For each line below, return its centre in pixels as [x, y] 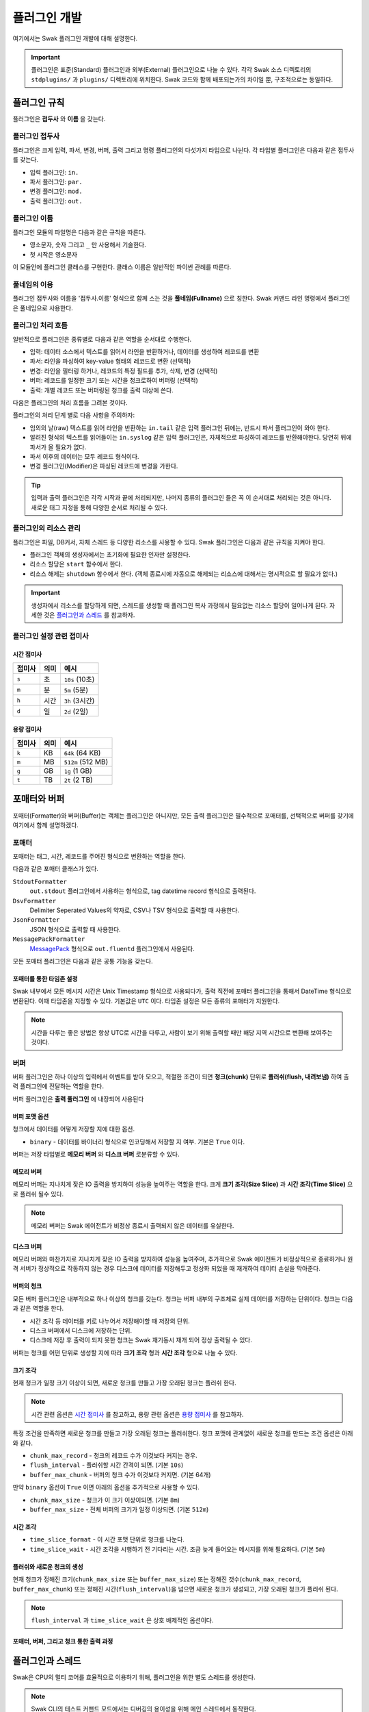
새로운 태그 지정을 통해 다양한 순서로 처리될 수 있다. [99, 507]
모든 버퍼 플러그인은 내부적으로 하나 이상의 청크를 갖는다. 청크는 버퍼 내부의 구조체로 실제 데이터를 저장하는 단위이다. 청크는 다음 [183, 1298]
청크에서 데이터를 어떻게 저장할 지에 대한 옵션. [74, 1129]
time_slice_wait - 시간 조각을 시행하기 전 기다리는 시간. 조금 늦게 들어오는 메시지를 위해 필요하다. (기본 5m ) [177, 1549]
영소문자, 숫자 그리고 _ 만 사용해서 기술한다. [88, 245]
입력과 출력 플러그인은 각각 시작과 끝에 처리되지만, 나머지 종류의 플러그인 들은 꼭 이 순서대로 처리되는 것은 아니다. [181, 498]
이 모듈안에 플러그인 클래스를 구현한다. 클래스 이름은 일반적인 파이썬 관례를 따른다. [122, 267]
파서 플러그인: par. [56, 181]
